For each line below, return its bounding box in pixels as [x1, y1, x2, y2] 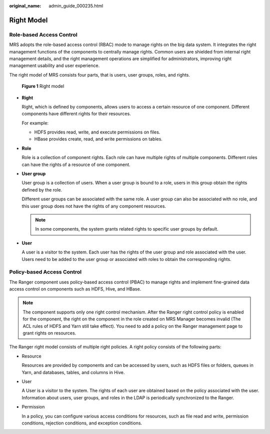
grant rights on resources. [22, 330, 76, 336]
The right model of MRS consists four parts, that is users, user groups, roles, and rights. [9, 71, 190, 77]
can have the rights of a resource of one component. [21, 161, 131, 167]
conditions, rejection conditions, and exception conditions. [21, 420, 142, 426]
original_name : [9, 3, 41, 8]
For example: [21, 120, 49, 126]
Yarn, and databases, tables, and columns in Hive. [21, 369, 125, 375]
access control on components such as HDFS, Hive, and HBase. [9, 286, 141, 292]
